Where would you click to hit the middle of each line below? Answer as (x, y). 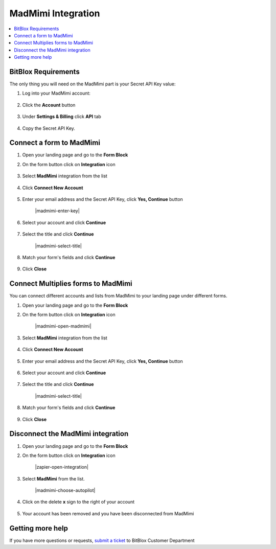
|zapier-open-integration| (62, 467)
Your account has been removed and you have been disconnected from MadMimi (108, 513)
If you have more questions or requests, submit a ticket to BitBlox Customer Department (102, 540)
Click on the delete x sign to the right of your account (78, 502)
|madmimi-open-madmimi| (63, 326)
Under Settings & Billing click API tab (62, 117)
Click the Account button (49, 105)
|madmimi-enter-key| (57, 211)
